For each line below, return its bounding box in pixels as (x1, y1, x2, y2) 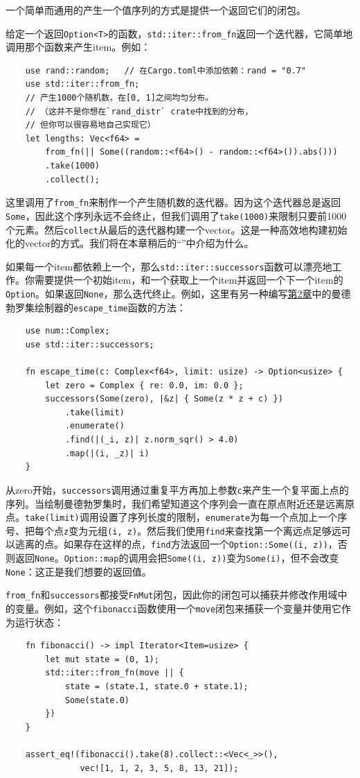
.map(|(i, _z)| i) (64, 448, 150, 458)
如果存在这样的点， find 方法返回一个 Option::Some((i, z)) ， (63, 537, 338, 551)
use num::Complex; (25, 326, 110, 336)
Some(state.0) (64, 695, 129, 705)
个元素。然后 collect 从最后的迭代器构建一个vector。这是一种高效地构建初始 (6, 222, 348, 236)
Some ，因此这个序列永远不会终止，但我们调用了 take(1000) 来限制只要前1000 (6, 208, 347, 223)
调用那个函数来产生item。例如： (6, 40, 151, 54)
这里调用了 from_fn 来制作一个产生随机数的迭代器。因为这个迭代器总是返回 (6, 195, 341, 209)
